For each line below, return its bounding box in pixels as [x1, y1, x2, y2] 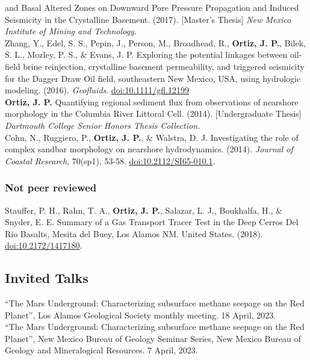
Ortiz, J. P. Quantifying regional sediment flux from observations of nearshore [5, 95, 299, 108]
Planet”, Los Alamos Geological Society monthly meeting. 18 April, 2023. [5, 308, 276, 321]
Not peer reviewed [5, 180, 97, 195]
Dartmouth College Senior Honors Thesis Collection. [5, 119, 200, 131]
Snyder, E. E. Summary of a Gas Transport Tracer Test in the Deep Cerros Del [5, 216, 299, 228]
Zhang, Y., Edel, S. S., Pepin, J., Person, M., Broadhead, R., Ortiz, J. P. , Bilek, [5, 36, 306, 49]
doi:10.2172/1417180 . [5, 239, 82, 252]
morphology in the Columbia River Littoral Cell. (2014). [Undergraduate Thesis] [5, 107, 302, 120]
